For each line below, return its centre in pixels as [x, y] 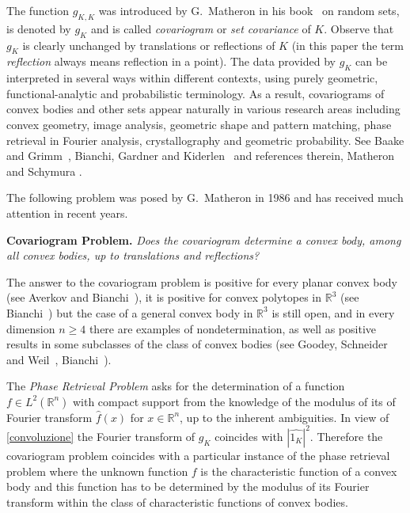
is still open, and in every [333, 312]
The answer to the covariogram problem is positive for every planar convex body [202, 281]
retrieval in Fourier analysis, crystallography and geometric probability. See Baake [205, 140]
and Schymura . [44, 171]
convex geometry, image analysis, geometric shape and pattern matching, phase [199, 124]
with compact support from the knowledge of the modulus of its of [234, 401]
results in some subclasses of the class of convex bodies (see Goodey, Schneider [197, 344]
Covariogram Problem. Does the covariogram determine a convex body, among [204, 239]
